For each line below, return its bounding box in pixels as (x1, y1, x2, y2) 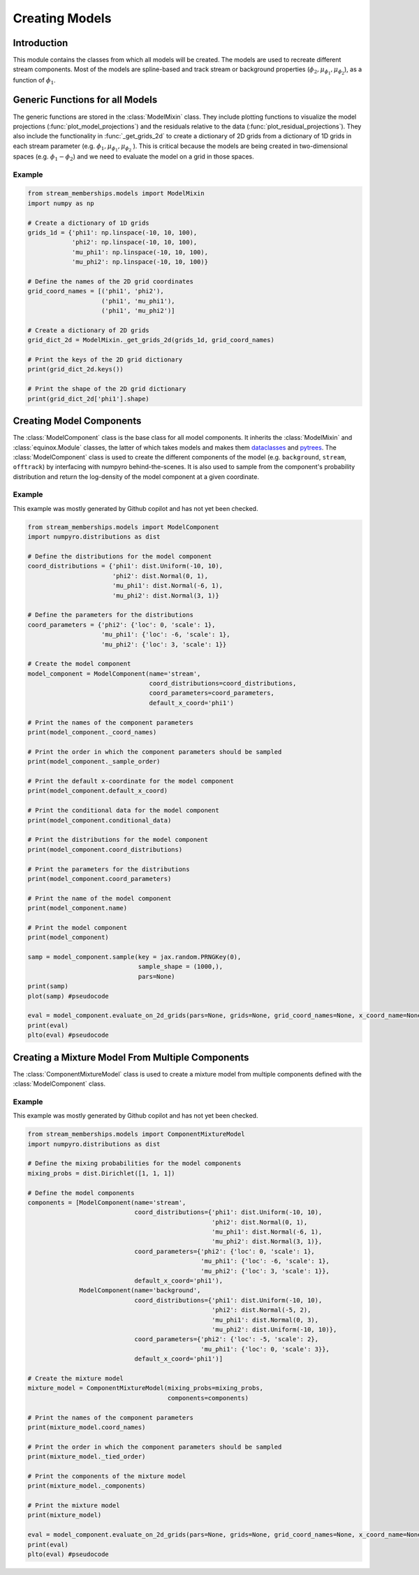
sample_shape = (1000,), (138, 963, 223, 970)
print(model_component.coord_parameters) (27, 875, 172, 882)
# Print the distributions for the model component (27, 836, 209, 844)
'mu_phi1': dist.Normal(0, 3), (212, 1316, 319, 1324)
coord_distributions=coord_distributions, (149, 679, 297, 688)
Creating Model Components (13, 415, 142, 427)
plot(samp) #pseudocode (27, 992, 110, 1000)
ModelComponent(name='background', (79, 1287, 201, 1294)
